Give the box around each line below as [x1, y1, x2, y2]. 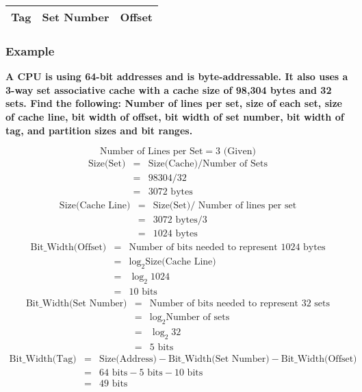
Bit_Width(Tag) [9, 354, 77, 364]
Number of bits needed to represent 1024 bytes [129, 243, 326, 253]
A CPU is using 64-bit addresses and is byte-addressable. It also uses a [5, 69, 348, 84]
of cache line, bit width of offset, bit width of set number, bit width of [5, 110, 344, 123]
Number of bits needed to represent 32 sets [149, 299, 331, 309]
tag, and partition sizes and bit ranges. [5, 123, 193, 137]
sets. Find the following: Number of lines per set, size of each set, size [5, 96, 343, 110]
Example [5, 42, 55, 59]
